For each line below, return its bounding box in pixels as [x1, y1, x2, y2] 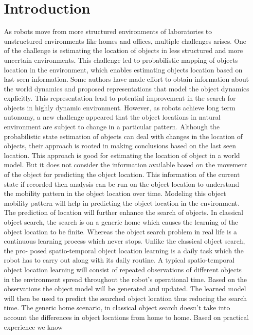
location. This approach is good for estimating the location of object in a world [4, 150, 240, 160]
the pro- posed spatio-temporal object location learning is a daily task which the [4, 245, 244, 255]
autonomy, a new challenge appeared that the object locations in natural [4, 112, 221, 122]
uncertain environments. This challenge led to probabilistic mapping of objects [4, 54, 238, 65]
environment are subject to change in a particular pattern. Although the [4, 122, 220, 132]
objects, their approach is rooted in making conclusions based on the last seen [4, 141, 236, 151]
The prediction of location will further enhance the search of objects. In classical [4, 207, 244, 217]
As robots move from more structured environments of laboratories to [4, 26, 212, 36]
